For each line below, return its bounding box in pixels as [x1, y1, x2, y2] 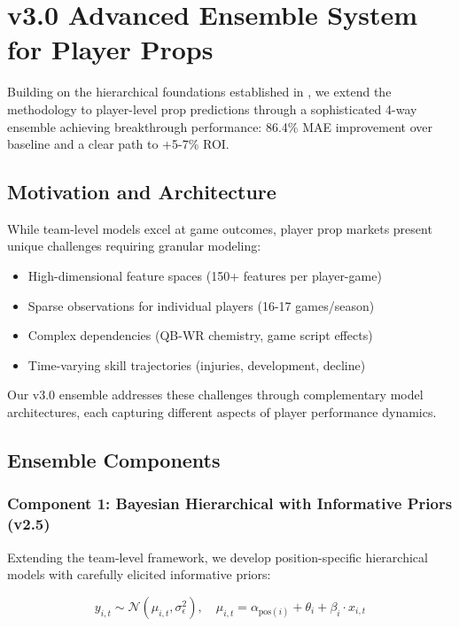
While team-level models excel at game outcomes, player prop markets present [7, 219, 432, 237]
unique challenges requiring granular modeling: [7, 236, 261, 255]
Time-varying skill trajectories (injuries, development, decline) [27, 355, 366, 374]
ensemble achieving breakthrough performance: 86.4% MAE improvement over [7, 117, 433, 135]
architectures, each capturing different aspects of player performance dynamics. [7, 403, 437, 422]
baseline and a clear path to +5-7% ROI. [7, 135, 229, 153]
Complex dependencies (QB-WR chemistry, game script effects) [27, 326, 373, 344]
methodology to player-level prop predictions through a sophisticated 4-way [7, 99, 417, 118]
